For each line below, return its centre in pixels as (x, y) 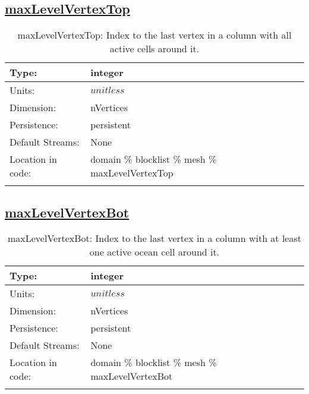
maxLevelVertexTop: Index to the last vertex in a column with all (154, 35)
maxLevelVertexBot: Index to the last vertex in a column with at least (154, 238)
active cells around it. (154, 49)
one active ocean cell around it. (154, 252)
